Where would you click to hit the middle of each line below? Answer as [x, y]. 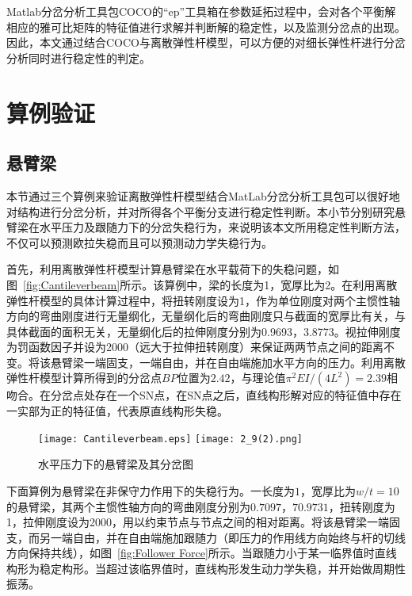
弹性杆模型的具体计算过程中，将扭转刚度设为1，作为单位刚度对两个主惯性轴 [203, 300]
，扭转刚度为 [362, 506]
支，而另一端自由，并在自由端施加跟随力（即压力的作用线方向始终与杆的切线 [206, 537]
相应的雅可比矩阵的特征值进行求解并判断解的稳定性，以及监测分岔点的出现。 [206, 27]
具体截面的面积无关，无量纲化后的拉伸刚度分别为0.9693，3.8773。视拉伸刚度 [204, 331]
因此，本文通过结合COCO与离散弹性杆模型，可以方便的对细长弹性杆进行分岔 [206, 42]
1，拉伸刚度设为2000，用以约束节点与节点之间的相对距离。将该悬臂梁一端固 [203, 522]
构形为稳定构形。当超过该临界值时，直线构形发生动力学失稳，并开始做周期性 [206, 568]
